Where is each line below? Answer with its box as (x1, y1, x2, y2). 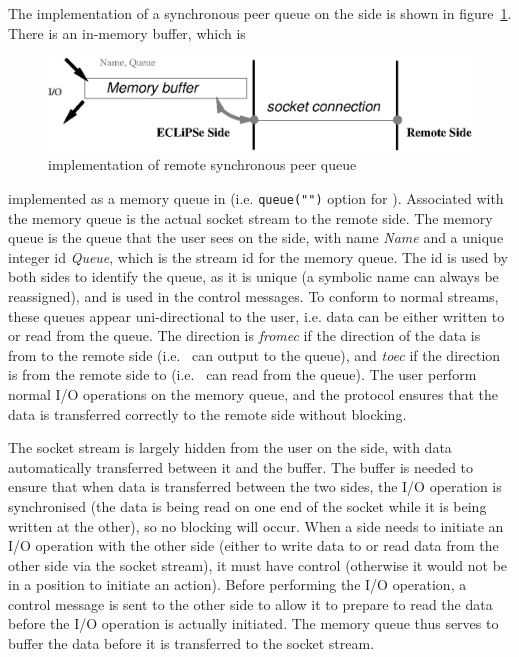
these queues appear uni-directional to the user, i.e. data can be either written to (8, 305, 505, 326)
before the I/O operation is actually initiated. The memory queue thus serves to (8, 613, 499, 634)
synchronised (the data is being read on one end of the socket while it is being (8, 495, 487, 516)
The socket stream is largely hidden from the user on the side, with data (8, 437, 452, 458)
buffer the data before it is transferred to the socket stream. (8, 633, 375, 654)
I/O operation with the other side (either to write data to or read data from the (8, 535, 499, 556)
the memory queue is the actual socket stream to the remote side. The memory (8, 207, 493, 228)
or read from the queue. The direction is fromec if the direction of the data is (8, 325, 481, 346)
